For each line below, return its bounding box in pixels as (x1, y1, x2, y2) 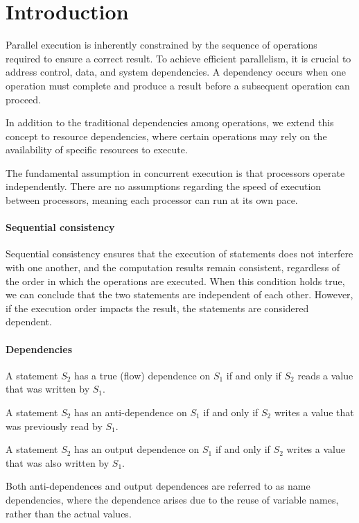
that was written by (6, 381, 90, 396)
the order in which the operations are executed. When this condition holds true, (6, 273, 345, 288)
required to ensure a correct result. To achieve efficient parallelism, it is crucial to (6, 51, 351, 65)
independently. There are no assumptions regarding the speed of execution (6, 179, 322, 194)
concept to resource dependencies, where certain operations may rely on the (6, 128, 327, 143)
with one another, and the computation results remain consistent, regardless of (6, 260, 340, 275)
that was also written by (6, 455, 110, 470)
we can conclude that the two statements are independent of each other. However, (6, 287, 353, 302)
